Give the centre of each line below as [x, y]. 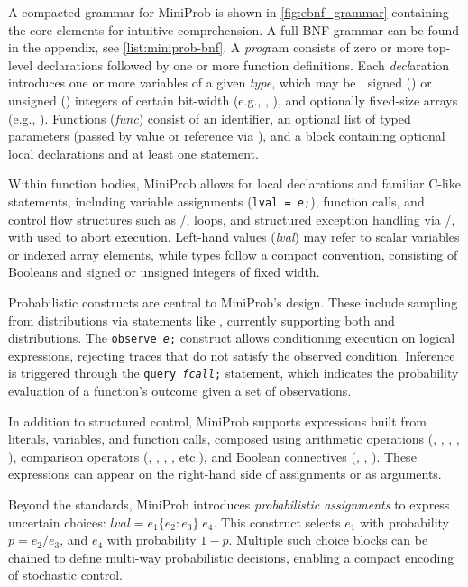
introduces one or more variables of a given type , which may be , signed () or [220, 83]
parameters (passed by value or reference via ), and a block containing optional [227, 136]
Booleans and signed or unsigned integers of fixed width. [164, 272]
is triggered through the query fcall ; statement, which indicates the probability [234, 373]
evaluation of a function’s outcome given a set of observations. [180, 391]
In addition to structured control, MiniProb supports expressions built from [217, 421]
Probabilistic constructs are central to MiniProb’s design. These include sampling [233, 302]
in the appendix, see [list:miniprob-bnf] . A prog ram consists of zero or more [216, 47]
